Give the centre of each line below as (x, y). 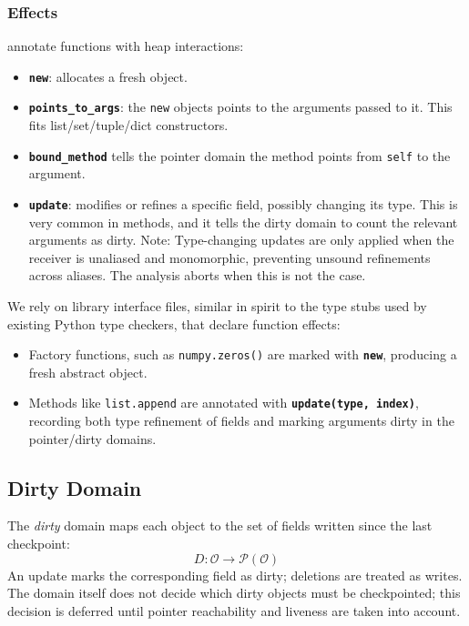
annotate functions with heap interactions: (126, 46)
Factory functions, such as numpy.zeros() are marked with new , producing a (243, 354)
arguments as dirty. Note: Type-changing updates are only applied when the (241, 240)
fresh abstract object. (88, 372)
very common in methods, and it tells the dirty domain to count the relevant (243, 222)
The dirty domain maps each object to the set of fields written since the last (220, 525)
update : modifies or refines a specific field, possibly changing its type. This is (243, 203)
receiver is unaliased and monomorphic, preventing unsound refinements (229, 257)
